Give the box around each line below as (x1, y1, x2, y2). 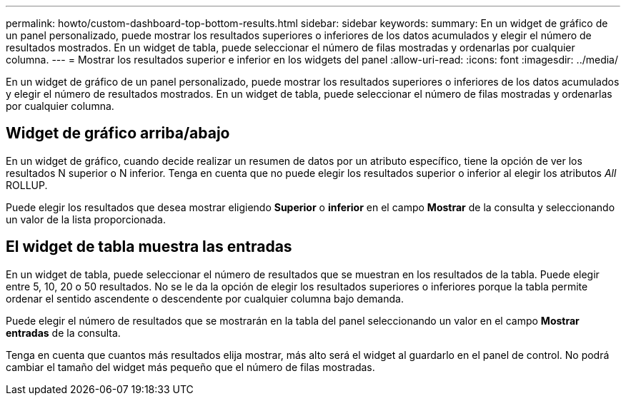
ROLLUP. (6, 178, 48, 191)
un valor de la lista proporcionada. (6, 213, 167, 225)
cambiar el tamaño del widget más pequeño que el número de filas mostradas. (6, 360, 375, 373)
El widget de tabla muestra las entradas (6, 238, 292, 256)
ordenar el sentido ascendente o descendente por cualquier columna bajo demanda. (6, 292, 404, 305)
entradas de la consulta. (6, 326, 121, 339)
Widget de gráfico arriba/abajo (6, 124, 230, 143)
